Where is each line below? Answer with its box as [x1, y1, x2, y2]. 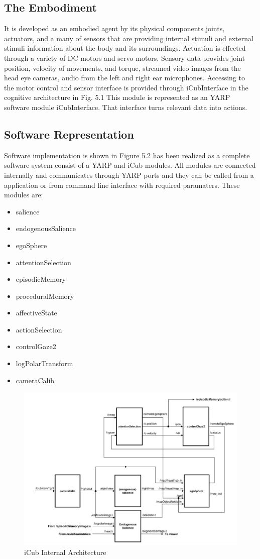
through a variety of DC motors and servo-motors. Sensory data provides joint [4, 52, 245, 63]
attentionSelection [16, 257, 71, 267]
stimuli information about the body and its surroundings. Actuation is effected [4, 43, 246, 53]
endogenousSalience [16, 223, 76, 234]
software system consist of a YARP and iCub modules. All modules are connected [4, 160, 256, 170]
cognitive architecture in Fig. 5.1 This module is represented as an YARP [4, 92, 230, 102]
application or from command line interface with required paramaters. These [4, 179, 240, 190]
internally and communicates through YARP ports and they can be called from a [4, 169, 254, 180]
